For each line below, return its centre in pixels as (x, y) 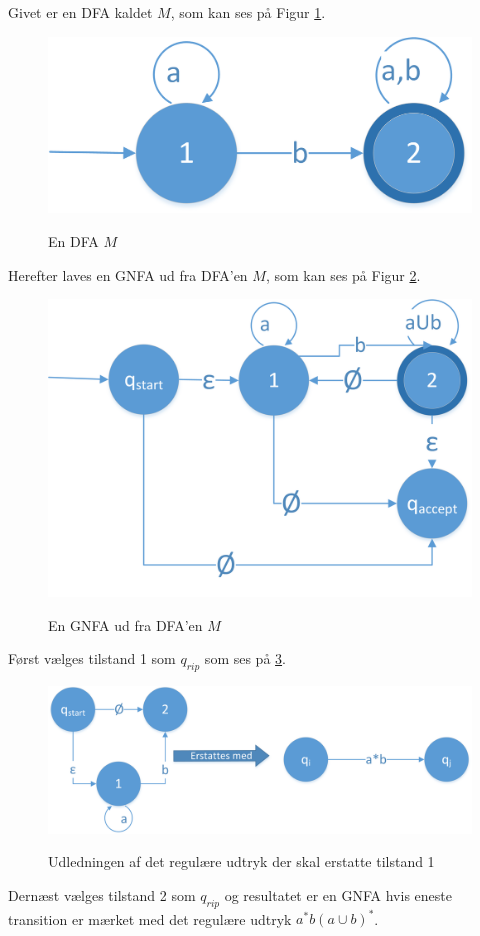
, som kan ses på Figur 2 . (343, 274)
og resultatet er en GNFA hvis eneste (338, 894)
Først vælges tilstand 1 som (92, 658)
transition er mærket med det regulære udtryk (150, 918)
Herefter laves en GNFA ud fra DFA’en (128, 274)
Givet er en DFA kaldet (80, 12)
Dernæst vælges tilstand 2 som (102, 894)
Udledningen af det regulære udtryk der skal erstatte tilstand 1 (241, 861)
